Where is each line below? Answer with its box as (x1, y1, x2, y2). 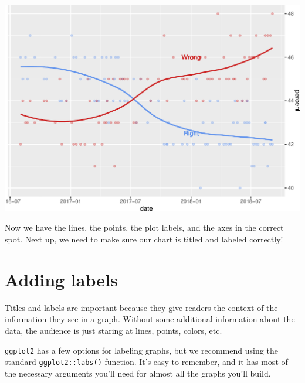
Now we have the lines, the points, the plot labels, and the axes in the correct (5, 221, 284, 234)
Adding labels (5, 267, 118, 291)
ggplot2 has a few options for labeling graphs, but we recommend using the (5, 344, 278, 356)
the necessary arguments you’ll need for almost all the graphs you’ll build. (5, 367, 271, 379)
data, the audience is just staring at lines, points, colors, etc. (5, 324, 222, 336)
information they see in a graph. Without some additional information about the (5, 313, 295, 325)
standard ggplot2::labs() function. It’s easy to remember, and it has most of (5, 355, 288, 368)
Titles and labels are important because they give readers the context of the (5, 301, 278, 313)
